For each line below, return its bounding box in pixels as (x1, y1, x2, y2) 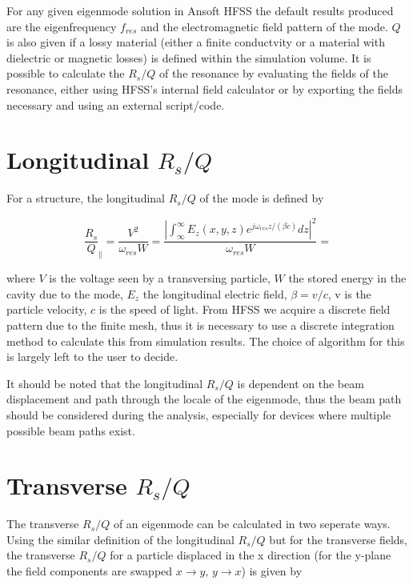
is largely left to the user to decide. (6, 348, 178, 365)
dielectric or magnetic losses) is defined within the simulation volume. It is (6, 49, 371, 66)
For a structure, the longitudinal (6, 190, 165, 206)
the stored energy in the (288, 270, 407, 286)
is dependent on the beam (237, 375, 364, 391)
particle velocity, (6, 301, 87, 318)
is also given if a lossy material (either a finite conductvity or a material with (6, 34, 385, 50)
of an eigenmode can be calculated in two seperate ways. (113, 515, 391, 532)
